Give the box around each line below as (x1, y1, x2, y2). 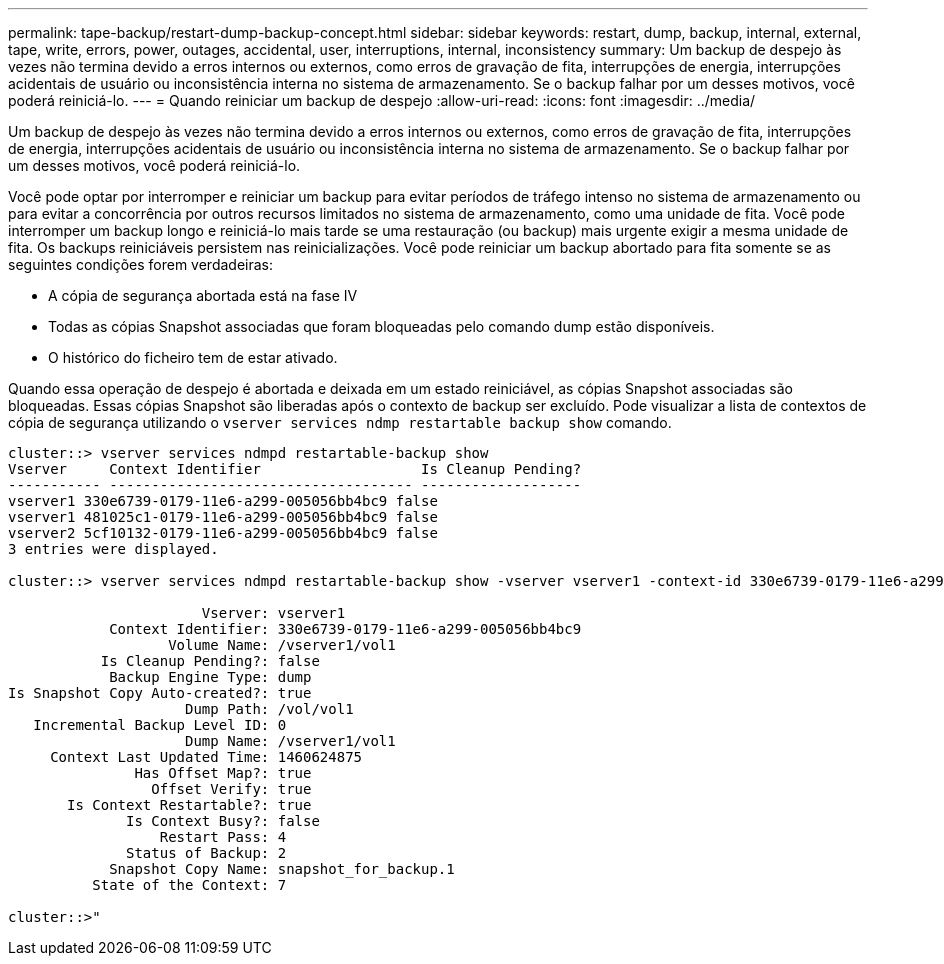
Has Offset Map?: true (134, 765, 312, 781)
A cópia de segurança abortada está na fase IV (48, 287, 358, 304)
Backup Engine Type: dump (109, 669, 312, 685)
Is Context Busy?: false (126, 813, 320, 829)
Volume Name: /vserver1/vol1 (168, 637, 396, 653)
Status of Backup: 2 (126, 845, 287, 861)
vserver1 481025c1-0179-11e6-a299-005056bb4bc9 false (8, 509, 438, 525)
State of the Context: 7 (92, 877, 287, 893)
